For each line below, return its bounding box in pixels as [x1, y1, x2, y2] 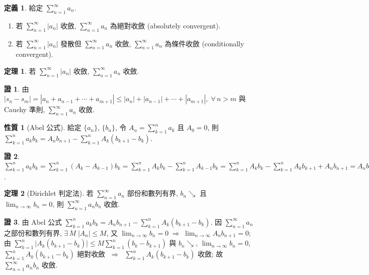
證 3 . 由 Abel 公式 [4, 216, 62, 227]
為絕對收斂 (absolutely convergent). [110, 20, 221, 30]
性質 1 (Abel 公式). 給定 [4, 122, 81, 133]
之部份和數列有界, [4, 227, 62, 238]
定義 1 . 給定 [4, 2, 43, 12]
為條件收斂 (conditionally [165, 38, 244, 48]
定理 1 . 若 [4, 65, 36, 76]
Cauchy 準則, [4, 104, 45, 115]
